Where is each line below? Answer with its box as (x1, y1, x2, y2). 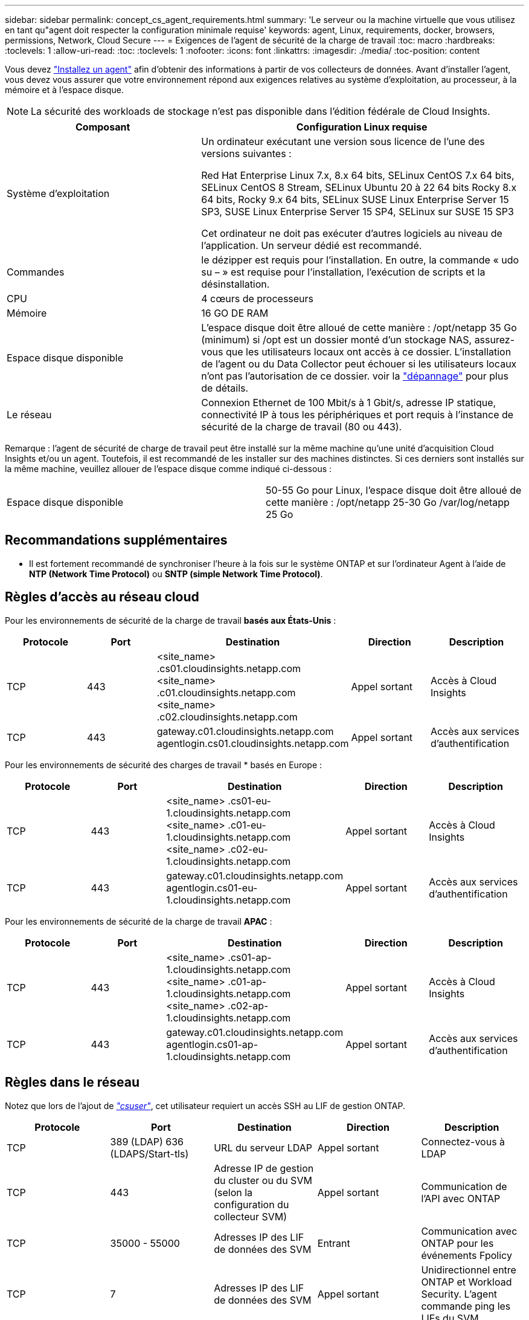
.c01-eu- (228, 818, 266, 831)
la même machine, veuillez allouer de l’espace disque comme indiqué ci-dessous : (5, 464, 332, 474)
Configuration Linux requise (296, 121, 428, 133)
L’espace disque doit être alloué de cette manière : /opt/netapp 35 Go (201, 322, 517, 334)
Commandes (7, 266, 65, 278)
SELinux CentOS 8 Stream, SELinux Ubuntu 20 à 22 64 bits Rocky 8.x (201, 181, 517, 193)
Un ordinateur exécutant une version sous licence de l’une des (201, 135, 485, 147)
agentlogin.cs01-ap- (166, 1038, 258, 1050)
